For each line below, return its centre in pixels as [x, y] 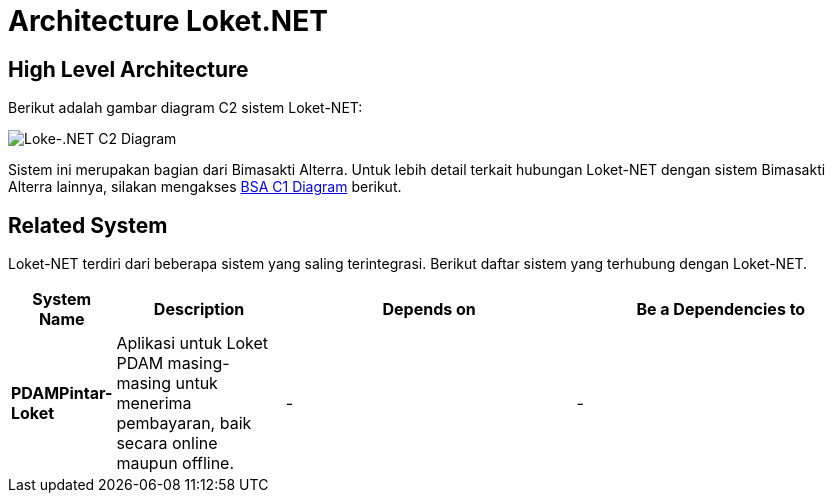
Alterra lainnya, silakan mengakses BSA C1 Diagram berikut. [205, 187]
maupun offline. [175, 463]
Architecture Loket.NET [168, 21]
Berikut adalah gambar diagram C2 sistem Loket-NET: [185, 108]
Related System [88, 225]
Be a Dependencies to [721, 309]
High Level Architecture [128, 69]
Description [199, 309]
